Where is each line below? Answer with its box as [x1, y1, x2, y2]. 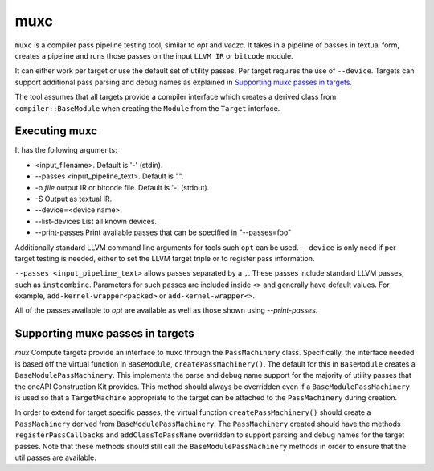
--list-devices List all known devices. [35, 216, 157, 226]
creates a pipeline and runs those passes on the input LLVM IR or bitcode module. [14, 51, 293, 60]
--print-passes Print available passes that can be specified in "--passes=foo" [35, 227, 292, 237]
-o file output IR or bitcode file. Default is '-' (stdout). [35, 182, 210, 192]
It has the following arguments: [14, 145, 117, 155]
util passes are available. [14, 453, 96, 462]
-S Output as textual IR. [35, 194, 113, 203]
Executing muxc [14, 125, 98, 138]
